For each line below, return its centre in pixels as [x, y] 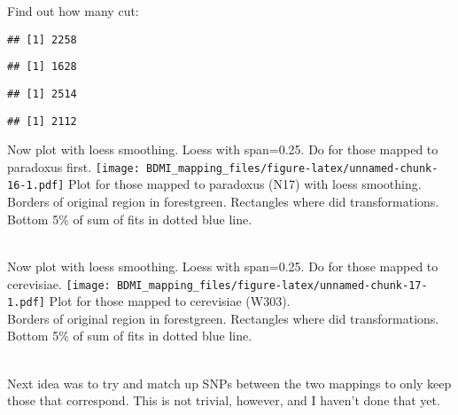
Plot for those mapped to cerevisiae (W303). [170, 301]
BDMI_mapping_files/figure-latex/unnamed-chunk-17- [272, 285]
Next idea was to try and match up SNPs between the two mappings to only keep [229, 383]
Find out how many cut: [73, 11]
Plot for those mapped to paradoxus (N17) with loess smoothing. [245, 184]
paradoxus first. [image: [74, 166]
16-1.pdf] [36, 186]
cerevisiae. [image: [59, 283]
